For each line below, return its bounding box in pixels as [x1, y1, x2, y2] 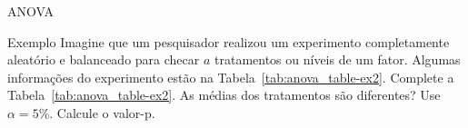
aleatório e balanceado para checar [7, 50, 200, 69]
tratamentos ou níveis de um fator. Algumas [214, 50, 461, 69]
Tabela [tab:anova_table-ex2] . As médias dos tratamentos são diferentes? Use [7, 85, 441, 104]
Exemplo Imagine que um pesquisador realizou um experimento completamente [7, 32, 450, 51]
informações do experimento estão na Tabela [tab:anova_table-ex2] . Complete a [7, 67, 454, 86]
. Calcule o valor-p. [49, 103, 155, 122]
